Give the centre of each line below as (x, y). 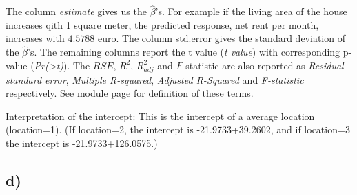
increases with (35, 38)
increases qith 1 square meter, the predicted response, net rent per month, (162, 24)
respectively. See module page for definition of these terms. (130, 93)
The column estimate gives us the (76, 11)
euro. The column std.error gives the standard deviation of (221, 38)
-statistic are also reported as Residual (263, 65)
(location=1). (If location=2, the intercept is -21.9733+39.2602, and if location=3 (178, 129)
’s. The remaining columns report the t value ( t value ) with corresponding (184, 52)
